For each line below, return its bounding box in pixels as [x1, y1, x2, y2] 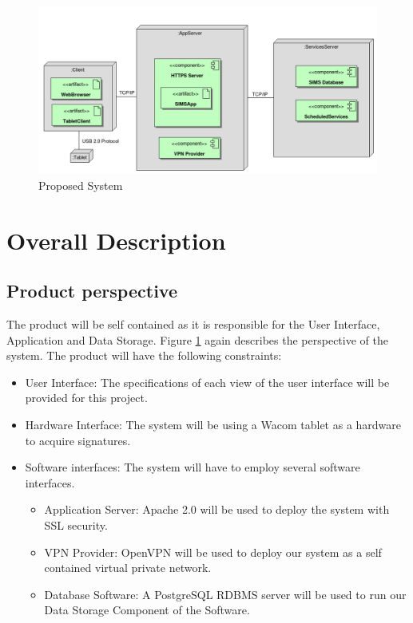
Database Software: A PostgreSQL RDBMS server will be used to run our [44, 586, 407, 602]
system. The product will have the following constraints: [6, 347, 282, 364]
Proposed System [38, 176, 123, 193]
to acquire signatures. [25, 432, 131, 448]
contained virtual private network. [44, 559, 212, 576]
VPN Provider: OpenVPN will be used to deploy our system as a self [44, 543, 382, 560]
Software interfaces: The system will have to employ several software [25, 459, 360, 475]
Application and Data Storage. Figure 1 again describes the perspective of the [6, 331, 388, 348]
